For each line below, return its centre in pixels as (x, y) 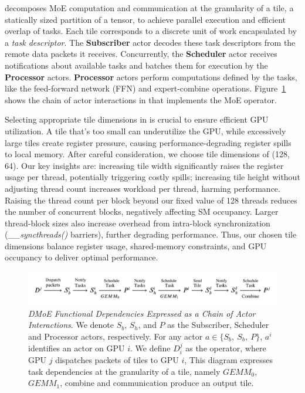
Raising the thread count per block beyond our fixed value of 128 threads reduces (151, 200)
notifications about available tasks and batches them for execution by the (136, 65)
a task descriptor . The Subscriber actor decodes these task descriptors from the (150, 42)
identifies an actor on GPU (77, 348)
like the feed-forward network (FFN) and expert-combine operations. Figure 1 (145, 88)
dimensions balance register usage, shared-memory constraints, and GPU (136, 245)
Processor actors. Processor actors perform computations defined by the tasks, (151, 77)
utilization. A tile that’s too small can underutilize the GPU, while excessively (145, 131)
